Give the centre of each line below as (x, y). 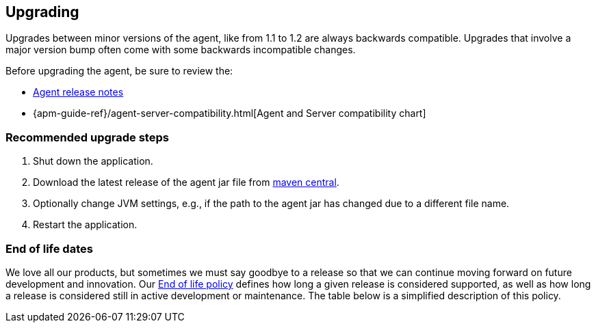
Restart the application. (85, 225)
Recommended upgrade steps (87, 137)
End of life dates (49, 248)
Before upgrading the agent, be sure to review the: (119, 71)
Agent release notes (78, 92)
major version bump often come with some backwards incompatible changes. (181, 50)
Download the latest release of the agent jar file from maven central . (186, 182)
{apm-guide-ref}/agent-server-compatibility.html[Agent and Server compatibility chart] (230, 113)
